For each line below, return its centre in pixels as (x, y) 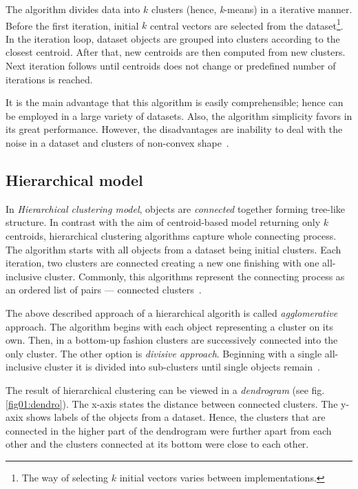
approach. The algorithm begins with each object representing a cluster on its (169, 326)
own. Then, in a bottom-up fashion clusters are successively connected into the (172, 340)
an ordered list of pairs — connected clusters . (104, 290)
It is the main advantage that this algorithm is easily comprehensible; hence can (175, 102)
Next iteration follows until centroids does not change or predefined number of (171, 66)
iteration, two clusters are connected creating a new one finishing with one (162, 263)
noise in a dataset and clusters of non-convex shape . (117, 143)
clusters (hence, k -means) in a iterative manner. (252, 9)
